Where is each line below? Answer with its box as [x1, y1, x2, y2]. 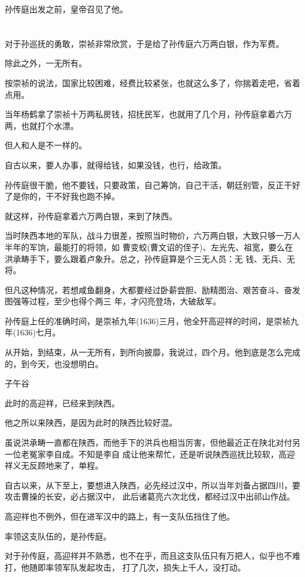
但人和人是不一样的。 [5, 139, 87, 151]
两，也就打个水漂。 [5, 119, 79, 131]
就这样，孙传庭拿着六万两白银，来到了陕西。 [5, 209, 177, 222]
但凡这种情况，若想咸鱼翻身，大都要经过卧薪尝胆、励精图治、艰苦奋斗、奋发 [5, 283, 300, 296]
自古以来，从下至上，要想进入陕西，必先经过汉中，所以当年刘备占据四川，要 [5, 478, 300, 491]
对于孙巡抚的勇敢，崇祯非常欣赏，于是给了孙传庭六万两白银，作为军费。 [5, 37, 284, 49]
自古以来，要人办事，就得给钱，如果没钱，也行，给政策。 [5, 158, 226, 171]
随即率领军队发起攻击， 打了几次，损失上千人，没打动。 [29, 561, 246, 573]
